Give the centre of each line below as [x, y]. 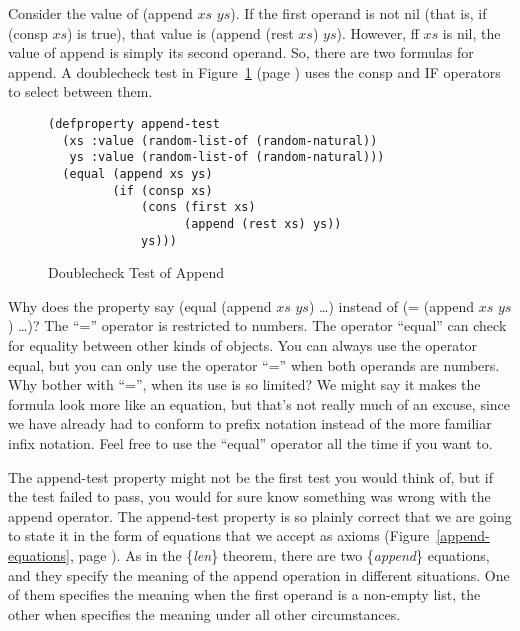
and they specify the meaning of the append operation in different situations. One [259, 574]
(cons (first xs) [198, 207]
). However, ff [377, 32]
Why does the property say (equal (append [140, 305]
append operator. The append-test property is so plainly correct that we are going [260, 515]
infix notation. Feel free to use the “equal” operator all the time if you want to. [250, 442]
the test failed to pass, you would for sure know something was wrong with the [249, 496]
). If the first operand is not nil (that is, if [358, 13]
